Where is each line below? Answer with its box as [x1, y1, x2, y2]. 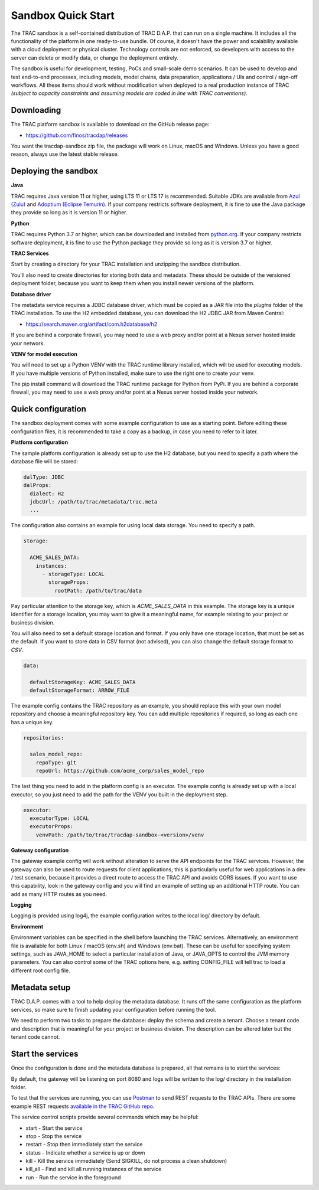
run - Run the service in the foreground [25, 1173, 121, 1181]
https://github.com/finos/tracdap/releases [25, 132, 128, 139]
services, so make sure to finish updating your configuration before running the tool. [11, 1006, 216, 1014]
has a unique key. [11, 718, 54, 725]
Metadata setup [11, 982, 71, 992]
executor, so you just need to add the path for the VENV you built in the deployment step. [11, 791, 228, 798]
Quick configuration [11, 404, 87, 414]
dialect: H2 [30, 490, 64, 497]
